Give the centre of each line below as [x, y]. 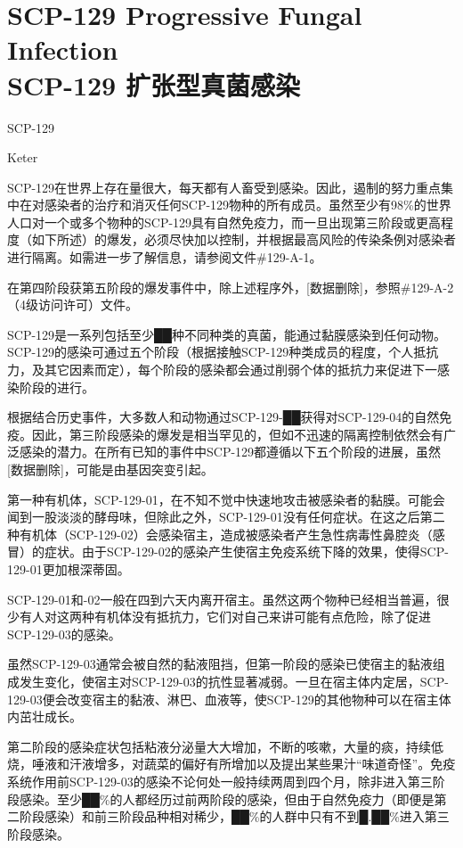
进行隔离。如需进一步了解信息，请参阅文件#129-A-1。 [165, 257]
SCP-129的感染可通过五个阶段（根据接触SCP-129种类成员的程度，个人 [211, 352]
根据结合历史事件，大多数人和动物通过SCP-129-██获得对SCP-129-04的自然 [223, 417]
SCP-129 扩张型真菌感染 [154, 84]
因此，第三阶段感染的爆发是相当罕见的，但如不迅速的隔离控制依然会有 [237, 434]
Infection [63, 49]
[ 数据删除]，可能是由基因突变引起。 [110, 469]
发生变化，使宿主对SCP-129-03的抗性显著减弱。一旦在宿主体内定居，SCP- [234, 681]
